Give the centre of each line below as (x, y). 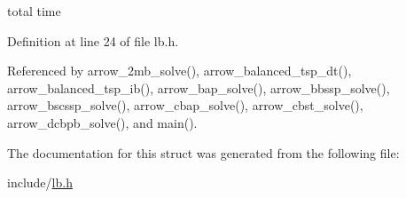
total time (34, 11)
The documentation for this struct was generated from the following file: (203, 152)
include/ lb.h (40, 182)
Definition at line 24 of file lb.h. (93, 40)
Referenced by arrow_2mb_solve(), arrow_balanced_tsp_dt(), (180, 71)
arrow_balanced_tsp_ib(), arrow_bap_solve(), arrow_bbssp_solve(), (199, 87)
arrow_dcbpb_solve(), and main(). (102, 122)
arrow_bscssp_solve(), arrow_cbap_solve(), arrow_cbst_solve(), (185, 105)
